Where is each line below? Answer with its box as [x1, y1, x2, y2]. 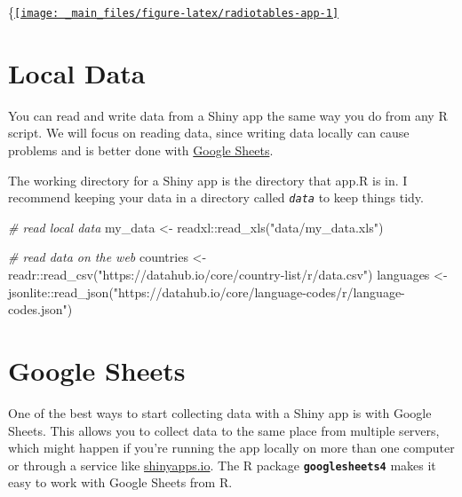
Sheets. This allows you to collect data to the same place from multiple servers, [8, 421, 440, 439]
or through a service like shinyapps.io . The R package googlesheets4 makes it [8, 455, 436, 474]
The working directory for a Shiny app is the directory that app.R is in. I [8, 170, 408, 189]
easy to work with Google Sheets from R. [8, 473, 233, 492]
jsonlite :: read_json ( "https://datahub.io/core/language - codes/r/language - [8, 282, 405, 301]
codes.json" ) [8, 300, 73, 319]
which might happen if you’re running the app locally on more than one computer [8, 438, 455, 457]
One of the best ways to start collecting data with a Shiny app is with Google [8, 403, 432, 422]
